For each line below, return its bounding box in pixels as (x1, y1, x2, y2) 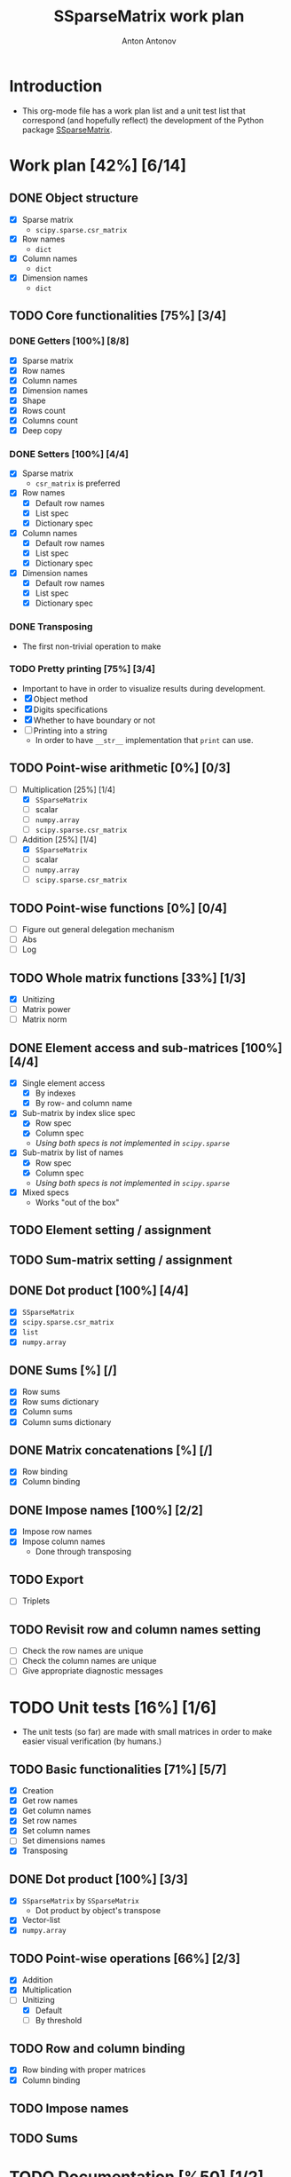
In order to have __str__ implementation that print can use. (35, 734, 255, 745)
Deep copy (21, 425, 63, 436)
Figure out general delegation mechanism (21, 924, 175, 935)
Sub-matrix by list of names (21, 1147, 124, 1158)
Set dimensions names (21, 1835, 106, 1846)
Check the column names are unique (21, 1656, 157, 1666)
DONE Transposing (9, 621, 93, 633)
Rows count (21, 405, 67, 416)
